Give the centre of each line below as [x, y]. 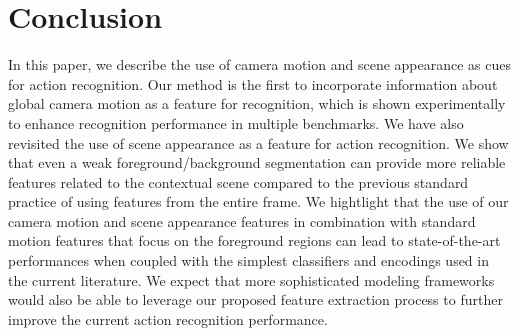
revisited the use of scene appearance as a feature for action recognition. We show [258, 142]
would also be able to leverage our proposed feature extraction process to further [255, 299]
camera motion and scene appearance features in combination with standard [242, 220]
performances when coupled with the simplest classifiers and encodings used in [248, 260]
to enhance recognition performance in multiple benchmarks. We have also [236, 122]
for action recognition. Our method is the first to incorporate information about [253, 83]
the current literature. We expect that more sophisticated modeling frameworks [251, 279]
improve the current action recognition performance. [168, 318]
